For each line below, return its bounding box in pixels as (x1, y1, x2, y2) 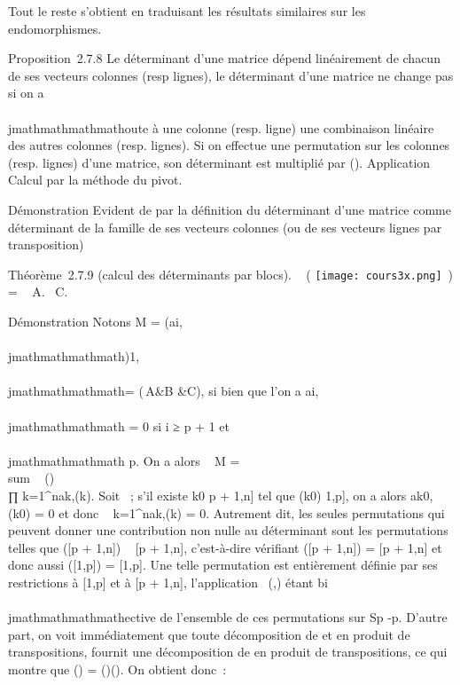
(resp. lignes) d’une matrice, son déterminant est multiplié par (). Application (8, 153, 431, 171)
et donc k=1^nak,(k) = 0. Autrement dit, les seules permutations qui (58, 503, 445, 522)
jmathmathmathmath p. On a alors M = (8, 451, 240, 469)
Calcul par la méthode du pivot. (8, 170, 183, 189)
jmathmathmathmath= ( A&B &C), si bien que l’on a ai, (8, 382, 319, 400)
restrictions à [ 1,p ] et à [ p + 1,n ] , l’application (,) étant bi (8, 572, 328, 591)
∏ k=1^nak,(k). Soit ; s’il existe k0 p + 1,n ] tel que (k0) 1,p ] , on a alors (8, 485, 407, 504)
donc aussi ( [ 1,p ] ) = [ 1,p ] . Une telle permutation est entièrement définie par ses (8, 555, 438, 574)
